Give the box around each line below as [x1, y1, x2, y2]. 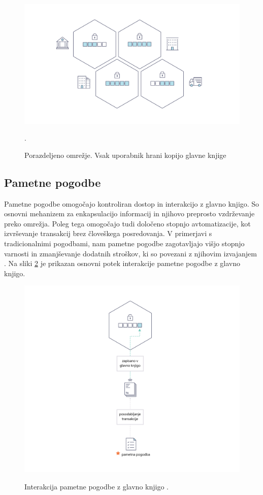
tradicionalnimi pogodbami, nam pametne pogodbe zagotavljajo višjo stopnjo [4, 238, 245, 248]
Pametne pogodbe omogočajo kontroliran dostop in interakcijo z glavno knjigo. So [4, 198, 259, 209]
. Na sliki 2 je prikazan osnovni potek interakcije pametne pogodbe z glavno [4, 258, 240, 269]
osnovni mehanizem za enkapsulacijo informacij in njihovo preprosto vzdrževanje [4, 208, 255, 219]
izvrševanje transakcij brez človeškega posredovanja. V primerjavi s [4, 228, 212, 239]
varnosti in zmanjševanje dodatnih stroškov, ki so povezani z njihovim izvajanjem [4, 248, 257, 258]
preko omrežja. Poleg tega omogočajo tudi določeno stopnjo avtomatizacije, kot [4, 218, 251, 228]
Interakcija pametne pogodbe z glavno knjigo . [24, 481, 169, 491]
